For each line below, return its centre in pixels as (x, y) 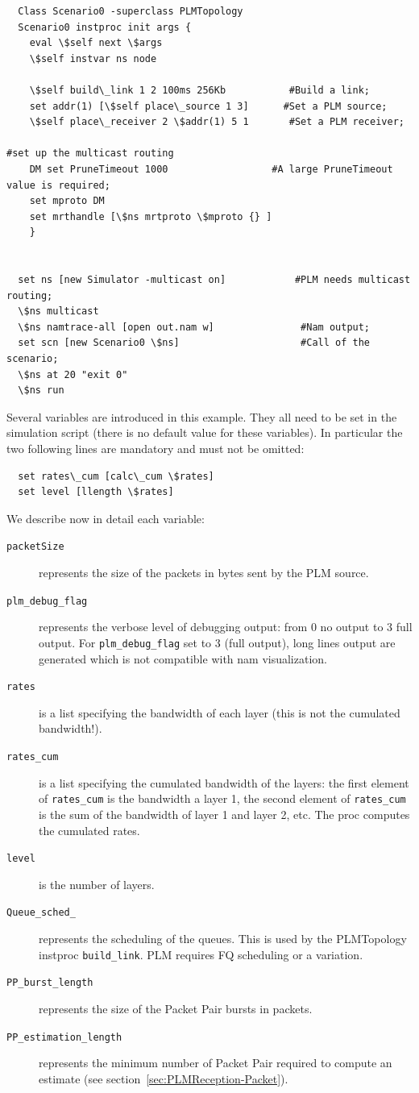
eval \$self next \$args (96, 43)
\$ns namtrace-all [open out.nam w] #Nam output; (194, 327)
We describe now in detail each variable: (106, 518)
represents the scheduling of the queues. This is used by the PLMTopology (223, 938)
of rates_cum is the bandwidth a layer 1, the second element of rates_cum (222, 798)
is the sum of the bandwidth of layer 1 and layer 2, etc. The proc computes (224, 814)
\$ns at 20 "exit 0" (73, 374)
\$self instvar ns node (93, 58)
